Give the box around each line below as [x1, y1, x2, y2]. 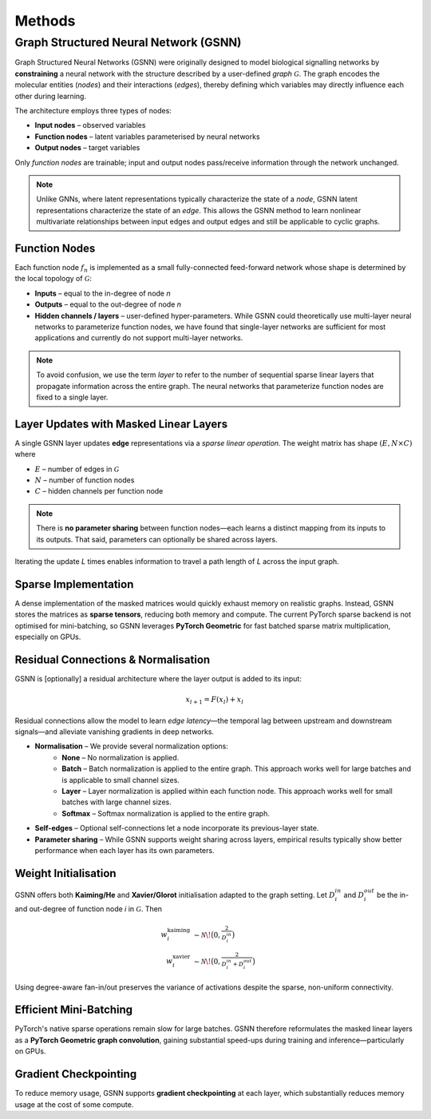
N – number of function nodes [34, 475, 135, 485]
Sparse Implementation [14, 577, 134, 591]
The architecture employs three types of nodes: [14, 105, 172, 115]
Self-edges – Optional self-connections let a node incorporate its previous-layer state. [34, 823, 319, 833]
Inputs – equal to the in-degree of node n [34, 288, 171, 298]
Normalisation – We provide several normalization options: [34, 741, 229, 751]
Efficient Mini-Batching [14, 1003, 133, 1017]
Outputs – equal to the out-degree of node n [34, 300, 182, 309]
